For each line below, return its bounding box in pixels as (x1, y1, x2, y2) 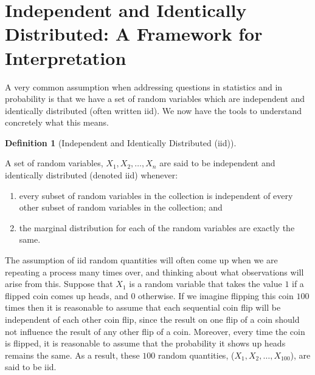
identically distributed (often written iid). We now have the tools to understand (5, 104, 302, 117)
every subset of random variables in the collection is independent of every (19, 189, 293, 201)
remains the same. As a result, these (5, 348, 140, 361)
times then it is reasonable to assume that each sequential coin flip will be (5, 301, 281, 314)
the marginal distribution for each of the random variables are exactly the (19, 221, 295, 234)
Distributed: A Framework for (5, 21, 263, 46)
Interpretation (5, 45, 126, 70)
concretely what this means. (5, 116, 109, 129)
